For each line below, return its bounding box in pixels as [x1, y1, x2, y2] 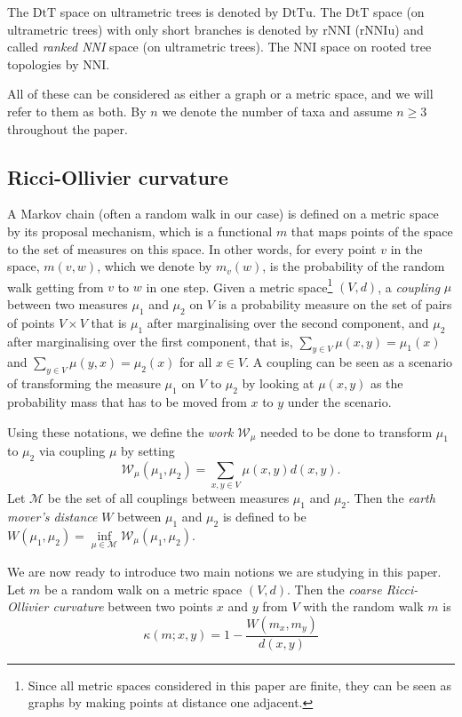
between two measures [7, 294, 128, 313]
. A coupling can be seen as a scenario [245, 353, 453, 371]
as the [370, 374, 403, 393]
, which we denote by [97, 257, 212, 275]
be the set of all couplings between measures [47, 489, 290, 507]
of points [7, 313, 55, 331]
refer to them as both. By [7, 101, 147, 120]
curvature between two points [52, 597, 213, 616]
